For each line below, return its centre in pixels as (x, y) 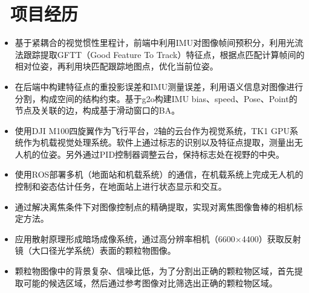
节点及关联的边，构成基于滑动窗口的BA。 (97, 110)
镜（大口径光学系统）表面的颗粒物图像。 (95, 250)
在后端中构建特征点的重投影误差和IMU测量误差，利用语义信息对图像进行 (159, 86)
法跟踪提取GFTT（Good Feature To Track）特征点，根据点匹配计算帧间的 (160, 54)
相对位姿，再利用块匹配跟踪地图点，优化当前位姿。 (116, 66)
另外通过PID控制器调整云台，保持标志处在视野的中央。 (175, 154)
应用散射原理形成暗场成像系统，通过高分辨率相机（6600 (125, 238)
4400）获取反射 (271, 238)
